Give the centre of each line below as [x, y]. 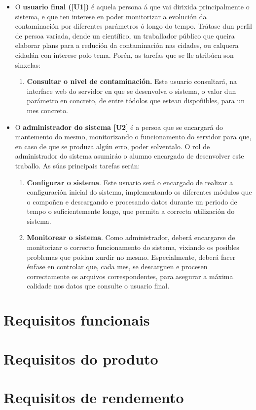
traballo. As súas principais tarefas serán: [77, 165]
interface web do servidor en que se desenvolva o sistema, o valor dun [131, 91]
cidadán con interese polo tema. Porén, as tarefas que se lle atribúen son [124, 55]
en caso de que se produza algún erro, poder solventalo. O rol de [112, 146]
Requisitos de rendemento [94, 397]
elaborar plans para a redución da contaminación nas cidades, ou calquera [127, 45]
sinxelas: [28, 64]
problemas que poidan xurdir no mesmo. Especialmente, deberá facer [131, 257]
